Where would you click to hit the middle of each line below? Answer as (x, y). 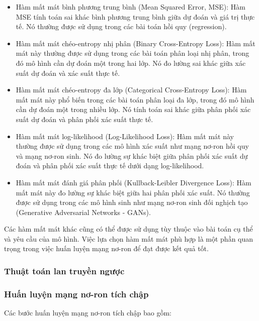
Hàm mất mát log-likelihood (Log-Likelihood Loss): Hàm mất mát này (125, 136)
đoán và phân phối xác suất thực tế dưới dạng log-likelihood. (110, 166)
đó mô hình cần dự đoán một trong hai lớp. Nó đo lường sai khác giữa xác (131, 63)
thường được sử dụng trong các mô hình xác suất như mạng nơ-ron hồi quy (132, 146)
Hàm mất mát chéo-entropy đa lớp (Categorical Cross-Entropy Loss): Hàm (131, 90)
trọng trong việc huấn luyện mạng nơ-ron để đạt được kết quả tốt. (106, 248)
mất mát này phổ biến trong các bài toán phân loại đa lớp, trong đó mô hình (135, 99)
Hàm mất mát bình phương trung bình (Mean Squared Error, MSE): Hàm (131, 7)
